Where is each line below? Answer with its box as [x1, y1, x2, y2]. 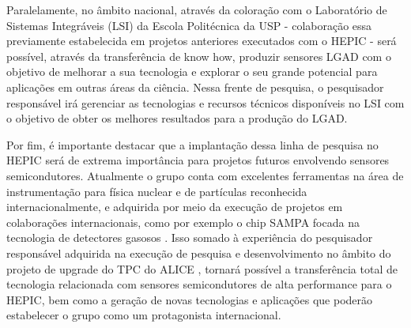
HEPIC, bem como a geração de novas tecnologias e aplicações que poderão [6, 291, 373, 307]
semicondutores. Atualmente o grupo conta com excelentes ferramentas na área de [6, 167, 404, 183]
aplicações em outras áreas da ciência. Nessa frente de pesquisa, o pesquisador [6, 78, 384, 95]
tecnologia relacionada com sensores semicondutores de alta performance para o [6, 276, 392, 292]
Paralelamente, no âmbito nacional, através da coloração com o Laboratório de [6, 2, 387, 17]
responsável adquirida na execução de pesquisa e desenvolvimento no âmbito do [6, 244, 391, 261]
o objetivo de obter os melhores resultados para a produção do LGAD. [6, 110, 348, 126]
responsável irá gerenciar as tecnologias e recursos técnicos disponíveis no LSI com [6, 94, 405, 111]
